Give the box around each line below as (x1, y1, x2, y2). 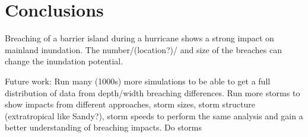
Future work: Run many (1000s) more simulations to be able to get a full (5, 74, 271, 87)
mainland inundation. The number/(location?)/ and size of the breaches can (5, 43, 282, 56)
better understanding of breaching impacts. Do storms (5, 121, 202, 133)
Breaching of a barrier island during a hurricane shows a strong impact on (5, 32, 274, 44)
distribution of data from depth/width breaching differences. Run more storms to (5, 86, 300, 99)
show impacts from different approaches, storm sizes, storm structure (5, 98, 256, 110)
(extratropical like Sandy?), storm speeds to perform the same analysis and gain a (5, 109, 303, 122)
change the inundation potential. (5, 55, 123, 67)
